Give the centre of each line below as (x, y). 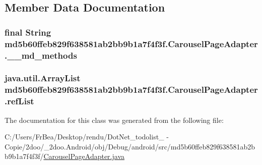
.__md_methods (41, 55)
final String (28, 32)
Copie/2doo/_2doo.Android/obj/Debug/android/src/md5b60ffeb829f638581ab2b (130, 146)
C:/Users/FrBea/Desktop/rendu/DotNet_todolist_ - (87, 137)
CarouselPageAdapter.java (84, 156)
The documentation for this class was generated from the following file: (114, 120)
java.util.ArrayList (43, 78)
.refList (19, 101)
